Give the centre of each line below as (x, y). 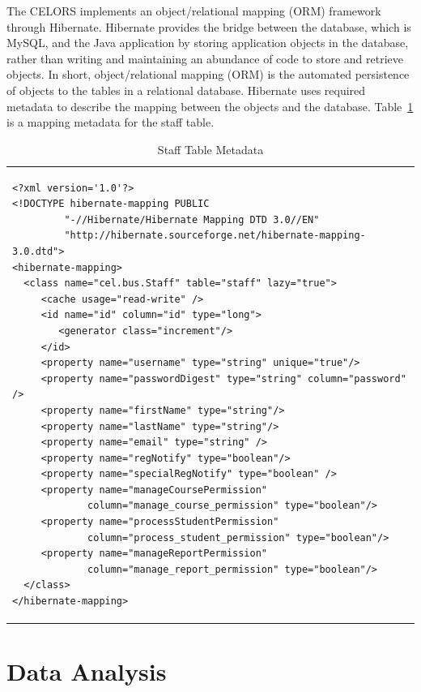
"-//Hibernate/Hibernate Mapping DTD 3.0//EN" (192, 219)
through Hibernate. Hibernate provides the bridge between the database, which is (209, 26)
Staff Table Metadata (210, 149)
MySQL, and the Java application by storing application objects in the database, (208, 43)
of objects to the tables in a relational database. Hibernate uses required (186, 90)
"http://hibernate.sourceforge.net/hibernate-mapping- (215, 236)
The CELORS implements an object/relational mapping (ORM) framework (194, 11)
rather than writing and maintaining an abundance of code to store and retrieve (205, 58)
